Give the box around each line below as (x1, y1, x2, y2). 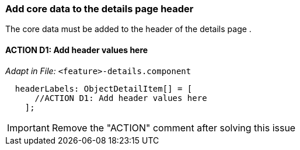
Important (7, 121, 50, 134)
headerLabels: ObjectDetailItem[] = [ (15, 83, 193, 93)
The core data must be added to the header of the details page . (5, 24, 252, 34)
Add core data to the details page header (5, 3, 194, 15)
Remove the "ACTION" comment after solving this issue (51, 121, 296, 134)
